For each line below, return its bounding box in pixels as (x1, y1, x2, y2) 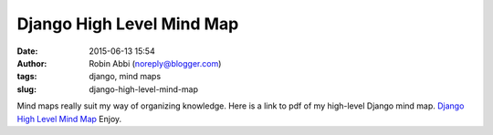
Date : (16, 46, 38, 57)
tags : (16, 71, 37, 82)
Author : (16, 57, 47, 68)
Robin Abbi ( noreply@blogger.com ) (89, 57, 222, 68)
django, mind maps (89, 71, 162, 82)
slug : (16, 83, 37, 95)
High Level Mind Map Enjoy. (16, 113, 122, 124)
